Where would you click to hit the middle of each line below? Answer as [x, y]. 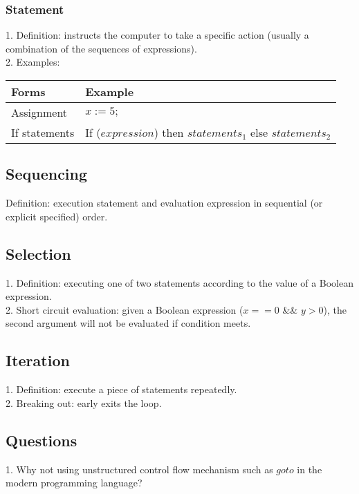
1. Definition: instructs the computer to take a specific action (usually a [157, 35]
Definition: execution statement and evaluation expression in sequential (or [164, 203]
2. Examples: [33, 62]
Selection [38, 253]
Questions [42, 440]
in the [310, 469]
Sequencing [47, 174]
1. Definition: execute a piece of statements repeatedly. [121, 389]
